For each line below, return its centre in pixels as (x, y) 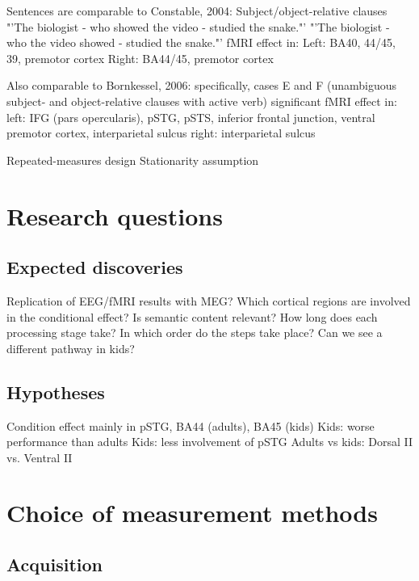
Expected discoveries (95, 267)
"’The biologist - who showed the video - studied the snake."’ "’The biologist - (198, 26)
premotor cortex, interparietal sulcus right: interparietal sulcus (161, 133)
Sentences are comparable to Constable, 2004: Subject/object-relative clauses (197, 11)
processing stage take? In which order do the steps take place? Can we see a (195, 333)
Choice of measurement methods (192, 513)
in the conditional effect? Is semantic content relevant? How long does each (192, 316)
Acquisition (54, 564)
